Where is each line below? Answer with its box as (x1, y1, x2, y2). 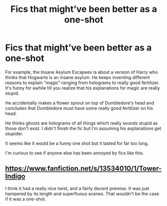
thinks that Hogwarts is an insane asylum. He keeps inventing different (5, 74, 150, 80)
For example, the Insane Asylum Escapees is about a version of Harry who (5, 69, 158, 75)
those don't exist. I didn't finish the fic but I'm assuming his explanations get (5, 125, 162, 131)
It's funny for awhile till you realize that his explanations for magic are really (5, 85, 160, 91)
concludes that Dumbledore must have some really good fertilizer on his (5, 105, 154, 111)
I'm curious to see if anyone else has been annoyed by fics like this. (5, 150, 144, 156)
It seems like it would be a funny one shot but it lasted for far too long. (5, 140, 149, 146)
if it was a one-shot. (5, 196, 46, 202)
